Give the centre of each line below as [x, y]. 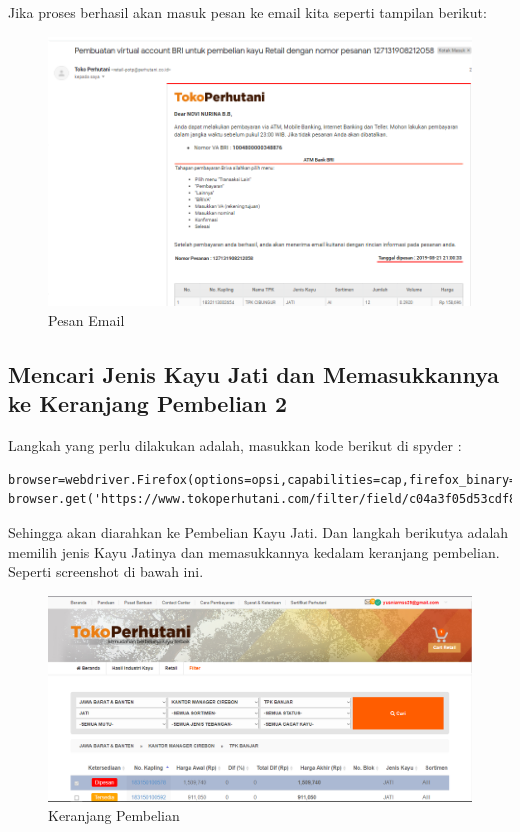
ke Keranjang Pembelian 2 [148, 403]
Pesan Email [86, 320]
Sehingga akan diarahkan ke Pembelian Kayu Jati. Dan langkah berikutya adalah [258, 531]
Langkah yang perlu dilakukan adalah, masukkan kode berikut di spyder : [235, 445]
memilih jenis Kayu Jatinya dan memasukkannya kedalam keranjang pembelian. [254, 551]
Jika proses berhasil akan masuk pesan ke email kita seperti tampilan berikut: [247, 12]
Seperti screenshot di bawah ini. [106, 571]
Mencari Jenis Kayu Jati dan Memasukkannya [253, 373]
